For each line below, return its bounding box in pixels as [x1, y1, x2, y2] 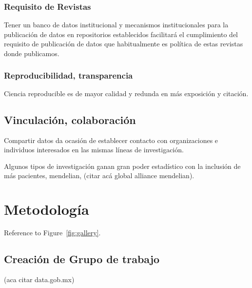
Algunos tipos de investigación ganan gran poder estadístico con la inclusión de [4, 161, 241, 171]
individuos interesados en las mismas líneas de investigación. [4, 144, 184, 155]
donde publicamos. [4, 48, 59, 58]
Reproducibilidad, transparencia [4, 69, 133, 81]
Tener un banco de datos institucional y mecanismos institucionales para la [4, 20, 229, 30]
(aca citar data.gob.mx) [4, 274, 75, 284]
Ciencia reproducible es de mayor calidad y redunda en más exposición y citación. [4, 88, 249, 98]
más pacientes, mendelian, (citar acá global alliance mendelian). [4, 170, 194, 181]
